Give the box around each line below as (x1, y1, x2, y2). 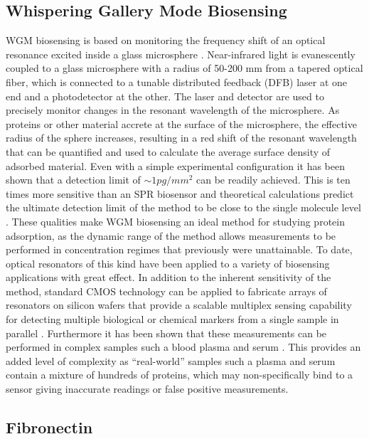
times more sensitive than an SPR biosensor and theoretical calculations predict (6, 186, 354, 201)
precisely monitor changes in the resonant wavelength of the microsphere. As (6, 102, 340, 117)
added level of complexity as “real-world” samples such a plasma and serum (6, 353, 336, 368)
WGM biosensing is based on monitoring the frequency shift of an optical (6, 33, 326, 48)
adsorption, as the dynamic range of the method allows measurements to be (6, 228, 336, 243)
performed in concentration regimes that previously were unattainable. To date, (6, 242, 353, 257)
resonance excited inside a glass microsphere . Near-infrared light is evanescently (6, 46, 355, 61)
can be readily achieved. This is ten (196, 172, 351, 187)
